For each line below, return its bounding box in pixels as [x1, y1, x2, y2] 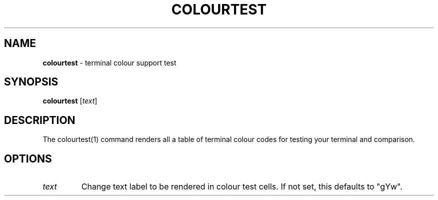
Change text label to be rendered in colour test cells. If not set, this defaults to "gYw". [81, 181, 402, 192]
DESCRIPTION [4, 113, 75, 126]
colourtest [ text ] [42, 96, 97, 105]
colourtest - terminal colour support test [42, 58, 176, 67]
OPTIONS [4, 152, 52, 165]
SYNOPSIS [4, 75, 58, 88]
